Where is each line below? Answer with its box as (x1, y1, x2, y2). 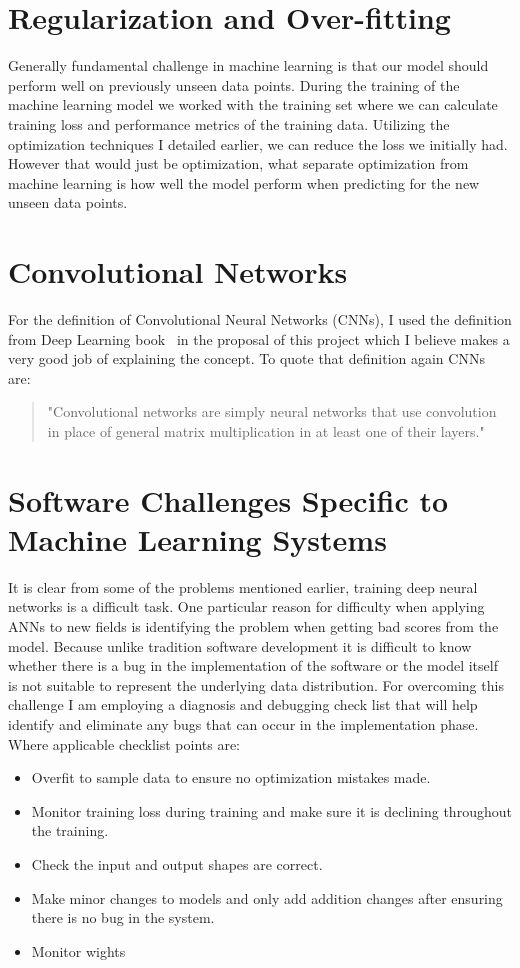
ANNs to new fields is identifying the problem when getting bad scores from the (8, 616, 499, 637)
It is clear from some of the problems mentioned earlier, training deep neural (8, 576, 478, 597)
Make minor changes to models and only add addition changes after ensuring (31, 887, 503, 908)
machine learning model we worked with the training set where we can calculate (8, 94, 498, 115)
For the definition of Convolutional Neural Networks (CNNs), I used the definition (8, 309, 512, 329)
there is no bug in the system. (31, 907, 215, 928)
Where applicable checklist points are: (8, 733, 241, 754)
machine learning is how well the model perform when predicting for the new (8, 172, 480, 193)
